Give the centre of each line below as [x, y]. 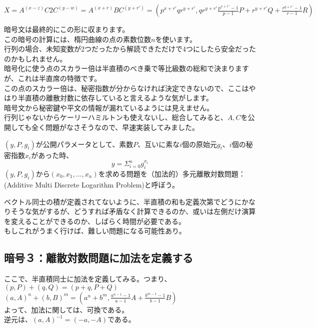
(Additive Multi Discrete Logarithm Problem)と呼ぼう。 [91, 184]
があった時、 [52, 155]
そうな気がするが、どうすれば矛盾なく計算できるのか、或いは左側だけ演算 [133, 211]
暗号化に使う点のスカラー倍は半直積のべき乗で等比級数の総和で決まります [126, 68]
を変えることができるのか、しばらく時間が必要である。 [95, 221]
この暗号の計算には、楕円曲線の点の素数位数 [77, 39]
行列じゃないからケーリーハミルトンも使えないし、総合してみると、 [116, 117]
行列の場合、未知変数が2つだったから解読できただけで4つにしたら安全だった [130, 49]
